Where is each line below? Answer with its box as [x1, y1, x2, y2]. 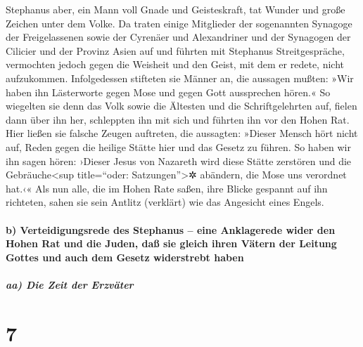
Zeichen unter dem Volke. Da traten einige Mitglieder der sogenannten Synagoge [6, 15, 352, 30]
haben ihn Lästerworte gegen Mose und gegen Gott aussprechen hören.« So [6, 84, 331, 99]
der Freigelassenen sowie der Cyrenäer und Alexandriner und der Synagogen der [6, 30, 351, 44]
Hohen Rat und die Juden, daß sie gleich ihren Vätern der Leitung [6, 236, 337, 251]
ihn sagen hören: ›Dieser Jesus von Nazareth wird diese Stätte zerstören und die [6, 153, 352, 168]
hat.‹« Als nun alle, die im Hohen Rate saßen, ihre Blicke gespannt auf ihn [6, 181, 328, 195]
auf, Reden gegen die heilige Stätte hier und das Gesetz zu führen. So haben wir [6, 139, 351, 154]
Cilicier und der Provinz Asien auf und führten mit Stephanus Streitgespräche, [6, 43, 345, 58]
